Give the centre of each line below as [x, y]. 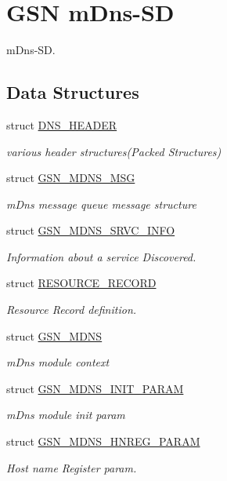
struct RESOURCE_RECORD [81, 283]
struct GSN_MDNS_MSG [71, 178]
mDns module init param [66, 415]
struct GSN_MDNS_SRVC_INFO [91, 230]
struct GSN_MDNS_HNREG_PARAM [103, 441]
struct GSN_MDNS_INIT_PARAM [95, 388]
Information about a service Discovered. [101, 256]
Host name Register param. [72, 467]
